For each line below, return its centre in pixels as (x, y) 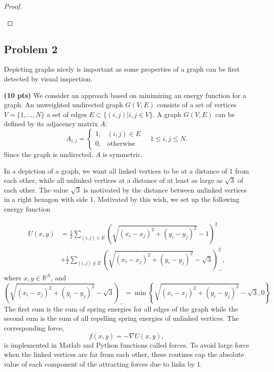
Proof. (13, 6)
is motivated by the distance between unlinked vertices (165, 189)
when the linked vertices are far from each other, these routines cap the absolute (124, 354)
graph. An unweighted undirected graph (64, 105)
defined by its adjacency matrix (51, 124)
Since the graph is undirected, (49, 154)
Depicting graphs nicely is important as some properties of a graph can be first (122, 69)
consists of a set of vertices (196, 105)
